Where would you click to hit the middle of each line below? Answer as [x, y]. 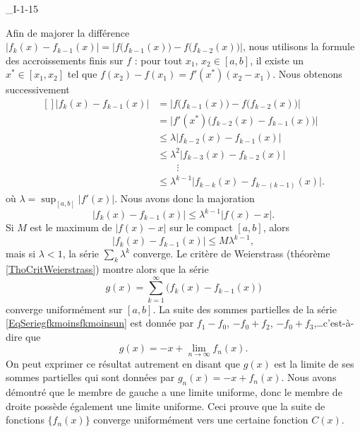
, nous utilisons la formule [299, 46]
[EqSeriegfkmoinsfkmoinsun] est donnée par [100, 323]
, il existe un [277, 60]
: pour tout [158, 60]
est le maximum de [71, 227]
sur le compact [201, 227]
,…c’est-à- [334, 323]
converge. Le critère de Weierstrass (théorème [232, 253]
